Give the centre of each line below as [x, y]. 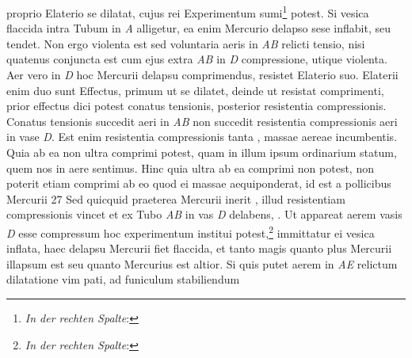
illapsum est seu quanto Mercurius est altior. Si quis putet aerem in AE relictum [202, 263]
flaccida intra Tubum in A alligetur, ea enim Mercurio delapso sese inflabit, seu [198, 28]
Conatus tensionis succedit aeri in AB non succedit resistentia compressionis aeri [202, 121]
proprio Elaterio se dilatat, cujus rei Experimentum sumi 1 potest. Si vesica [188, 11]
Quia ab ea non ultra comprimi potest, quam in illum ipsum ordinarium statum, [202, 152]
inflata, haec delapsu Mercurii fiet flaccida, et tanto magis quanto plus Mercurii [199, 248]
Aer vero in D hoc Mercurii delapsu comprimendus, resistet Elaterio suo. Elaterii [202, 75]
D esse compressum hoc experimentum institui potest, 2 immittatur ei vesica [191, 231]
